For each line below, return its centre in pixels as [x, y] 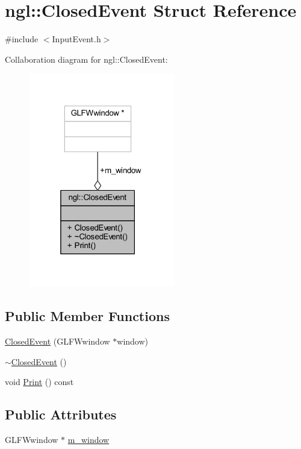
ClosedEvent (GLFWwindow [57, 341]
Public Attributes [61, 414]
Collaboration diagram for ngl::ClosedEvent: [86, 59]
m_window [88, 440]
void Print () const [39, 382]
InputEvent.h [76, 39]
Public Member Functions [87, 316]
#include [22, 39]
